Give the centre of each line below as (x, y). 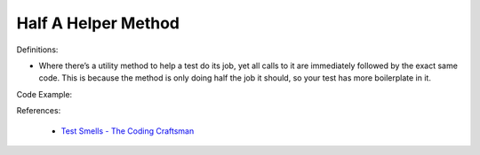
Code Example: (44, 94)
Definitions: (37, 50)
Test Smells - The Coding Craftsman (128, 131)
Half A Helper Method (98, 23)
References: (39, 111)
